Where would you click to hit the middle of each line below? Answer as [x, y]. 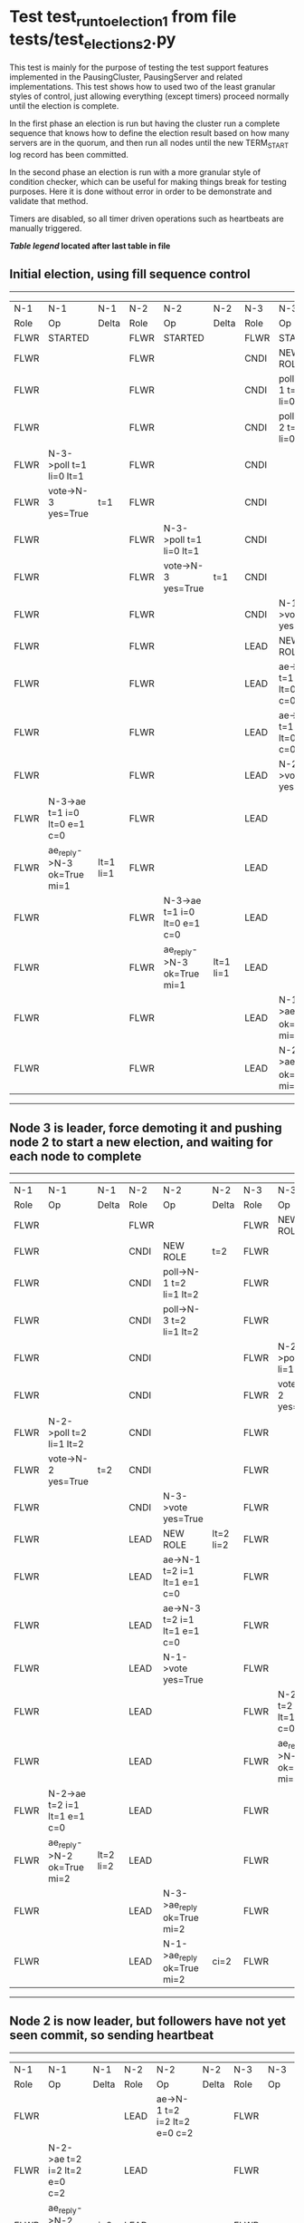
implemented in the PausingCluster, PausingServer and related [126, 77]
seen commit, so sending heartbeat [112, 2036]
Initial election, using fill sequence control [130, 274]
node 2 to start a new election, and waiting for [141, 1142]
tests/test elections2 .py [93, 41]
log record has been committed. [69, 154]
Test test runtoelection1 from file [123, 18]
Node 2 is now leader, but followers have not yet [148, 2021]
